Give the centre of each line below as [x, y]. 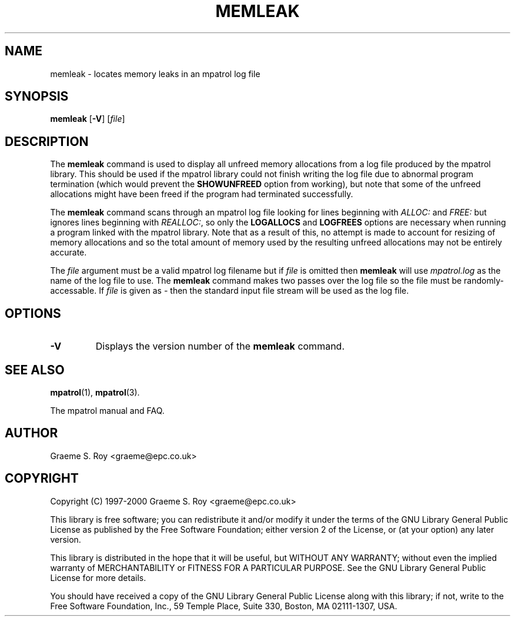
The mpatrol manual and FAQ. [107, 410]
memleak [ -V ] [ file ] [88, 119]
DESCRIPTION [47, 141]
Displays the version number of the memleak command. [220, 346]
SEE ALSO [35, 370]
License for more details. [98, 577]
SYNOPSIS [37, 97]
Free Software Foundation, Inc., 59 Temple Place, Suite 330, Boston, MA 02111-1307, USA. [224, 606]
